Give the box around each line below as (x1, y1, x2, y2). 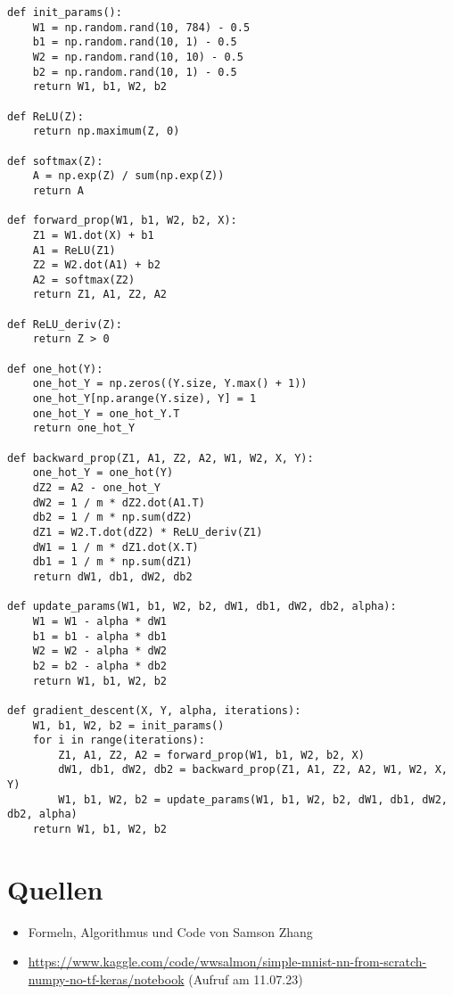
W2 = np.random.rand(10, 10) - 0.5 (32, 50, 243, 63)
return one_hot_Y (32, 422, 136, 435)
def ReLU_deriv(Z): (7, 317, 122, 331)
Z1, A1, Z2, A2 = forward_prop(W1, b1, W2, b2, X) (58, 748, 365, 761)
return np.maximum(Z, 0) (32, 125, 180, 138)
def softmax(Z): (7, 154, 103, 168)
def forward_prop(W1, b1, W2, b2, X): (7, 214, 237, 227)
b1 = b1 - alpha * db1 (32, 629, 167, 643)
